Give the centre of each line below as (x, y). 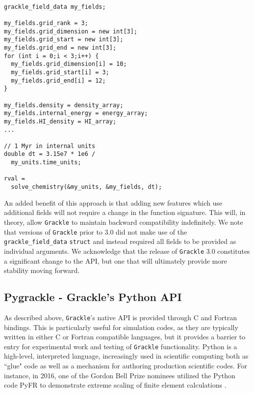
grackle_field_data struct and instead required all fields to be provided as (120, 241)
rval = (14, 179)
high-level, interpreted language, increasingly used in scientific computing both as (126, 356)
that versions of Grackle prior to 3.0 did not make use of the (96, 231)
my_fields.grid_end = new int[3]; (60, 47)
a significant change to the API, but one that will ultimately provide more (115, 260)
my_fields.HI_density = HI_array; (60, 121)
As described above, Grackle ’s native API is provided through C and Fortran (120, 317)
